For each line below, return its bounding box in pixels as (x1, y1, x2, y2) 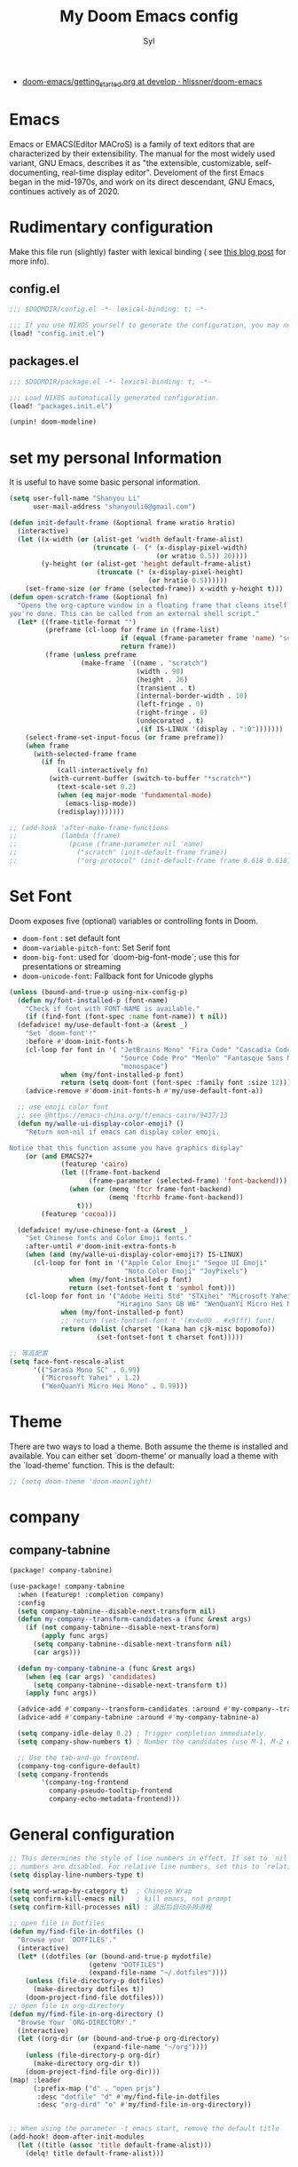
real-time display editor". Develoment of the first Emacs (61, 167, 264, 178)
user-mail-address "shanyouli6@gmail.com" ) (32, 502, 197, 511)
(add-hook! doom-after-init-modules (9, 2132, 145, 2141)
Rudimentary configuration (9, 217, 214, 237)
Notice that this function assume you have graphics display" (9, 1143, 244, 1152)
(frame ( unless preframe (44, 651, 137, 660)
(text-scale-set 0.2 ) (56, 783, 137, 792)
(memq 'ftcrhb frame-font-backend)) (107, 1192, 244, 1202)
